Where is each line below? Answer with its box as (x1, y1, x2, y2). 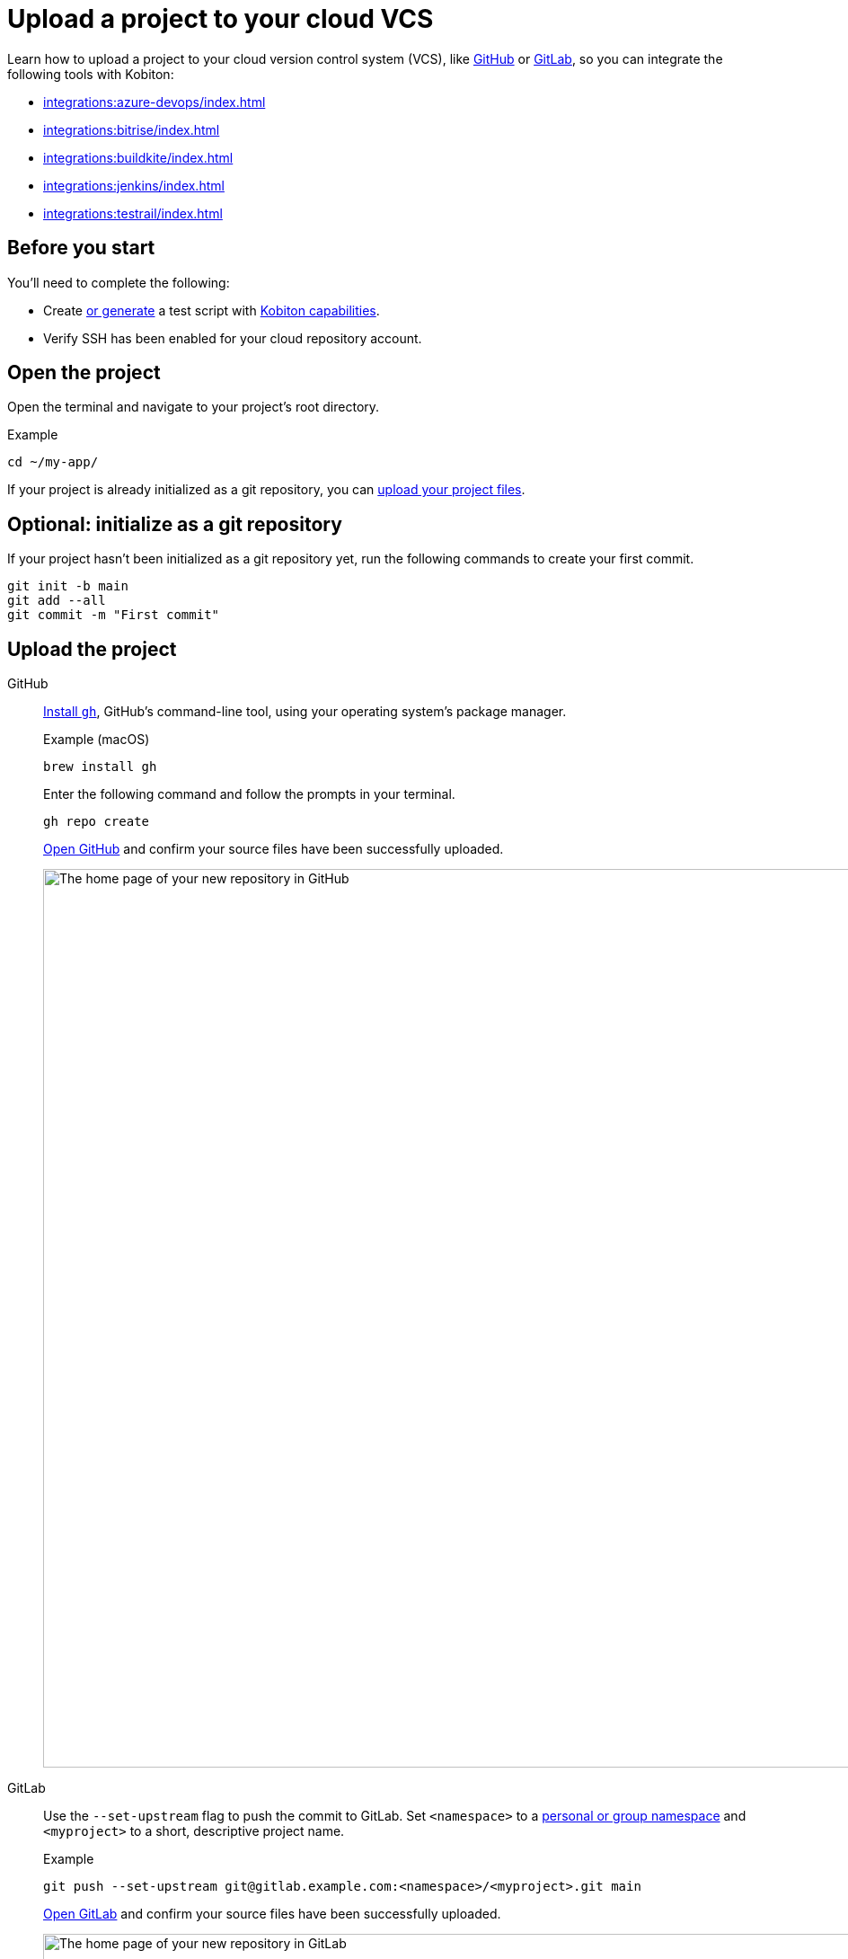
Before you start (7, 236, 155, 260)
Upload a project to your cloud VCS (7, 4, 434, 34)
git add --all (7, 593, 106, 608)
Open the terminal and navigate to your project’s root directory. (7, 399, 380, 415)
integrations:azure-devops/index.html (43, 93, 266, 110)
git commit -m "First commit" (7, 607, 220, 623)
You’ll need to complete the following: (7, 274, 230, 290)
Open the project (7, 361, 161, 385)
